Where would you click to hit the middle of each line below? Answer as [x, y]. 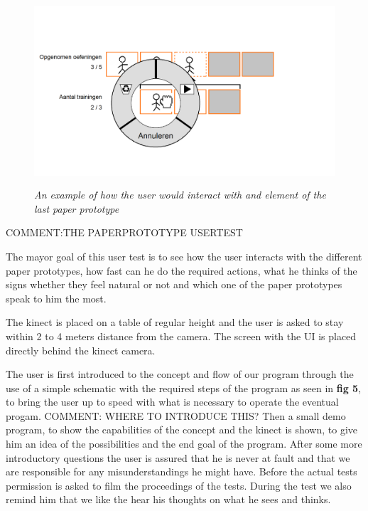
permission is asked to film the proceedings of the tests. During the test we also [179, 485]
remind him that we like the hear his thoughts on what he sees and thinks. [168, 499]
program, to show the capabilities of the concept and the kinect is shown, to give [182, 430]
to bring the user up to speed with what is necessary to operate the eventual [172, 402]
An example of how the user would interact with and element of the [180, 195]
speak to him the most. [56, 298]
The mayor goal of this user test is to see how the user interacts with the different [184, 256]
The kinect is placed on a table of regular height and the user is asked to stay [175, 322]
